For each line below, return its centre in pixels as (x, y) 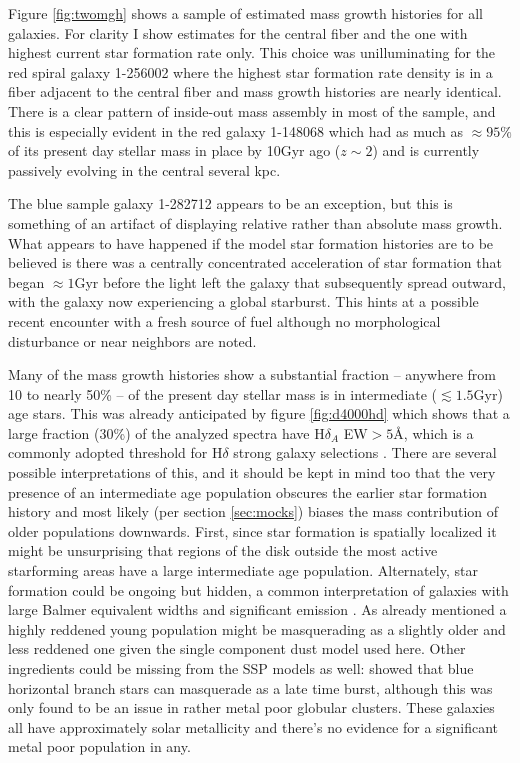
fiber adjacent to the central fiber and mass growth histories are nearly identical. (255, 91)
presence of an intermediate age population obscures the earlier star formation (247, 491)
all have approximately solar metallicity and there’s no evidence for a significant (253, 726)
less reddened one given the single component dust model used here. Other (237, 648)
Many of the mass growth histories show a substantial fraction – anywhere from (252, 374)
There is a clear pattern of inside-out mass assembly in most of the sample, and (252, 110)
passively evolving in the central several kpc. (144, 169)
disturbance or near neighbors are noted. (132, 340)
